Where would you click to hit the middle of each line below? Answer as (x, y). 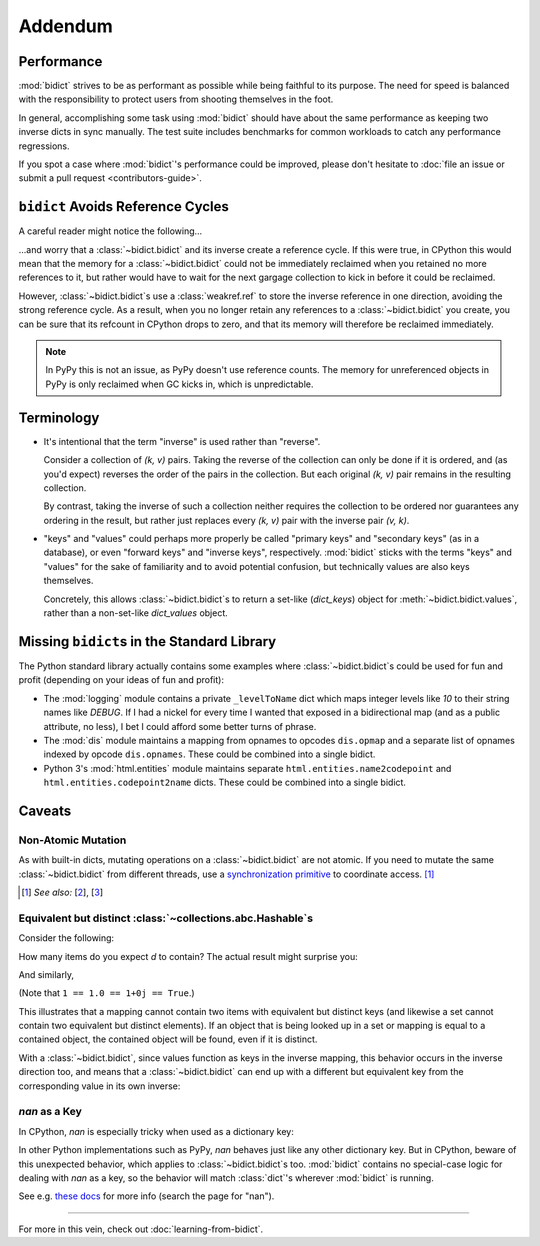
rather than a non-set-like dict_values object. (136, 613)
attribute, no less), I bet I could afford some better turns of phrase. (180, 726)
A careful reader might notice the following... (110, 231)
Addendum (66, 26)
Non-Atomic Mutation (72, 840)
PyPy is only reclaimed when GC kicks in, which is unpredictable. (179, 384)
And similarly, (46, 974)
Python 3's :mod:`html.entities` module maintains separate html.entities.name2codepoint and (247, 768)
